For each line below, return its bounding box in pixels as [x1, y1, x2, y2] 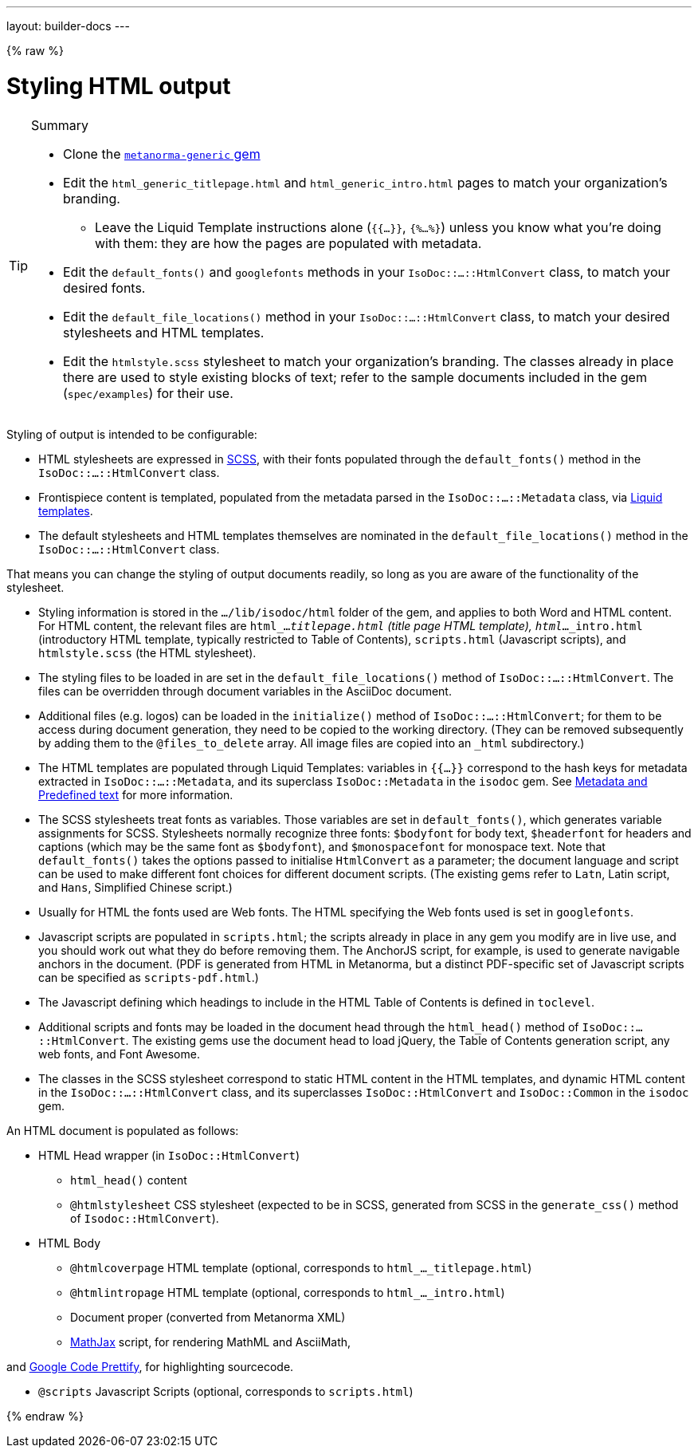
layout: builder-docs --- [6, 19, 130, 33]
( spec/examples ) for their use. [63, 384, 233, 401]
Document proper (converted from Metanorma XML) [70, 1310, 346, 1324]
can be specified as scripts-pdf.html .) [38, 970, 259, 984]
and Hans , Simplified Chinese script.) [38, 880, 233, 894]
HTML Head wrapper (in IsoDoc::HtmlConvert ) [38, 1148, 300, 1162]
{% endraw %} [6, 1409, 84, 1423]
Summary [31, 116, 89, 133]
